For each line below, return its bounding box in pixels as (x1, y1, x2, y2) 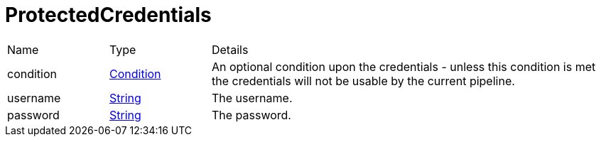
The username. (211, 90, 293, 105)
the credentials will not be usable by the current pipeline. (211, 73, 515, 88)
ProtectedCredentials (5, 3, 212, 27)
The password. (211, 107, 291, 122)
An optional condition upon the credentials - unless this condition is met (211, 59, 596, 74)
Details (211, 42, 249, 57)
